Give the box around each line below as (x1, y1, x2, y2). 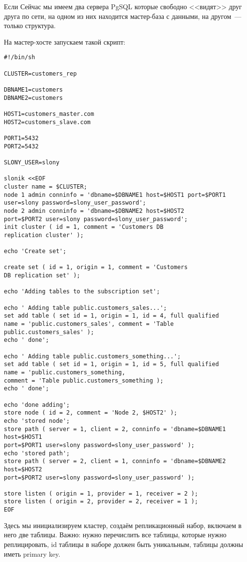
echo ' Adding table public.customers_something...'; (4, 353, 181, 360)
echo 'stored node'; (4, 417, 70, 424)
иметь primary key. (4, 548, 61, 559)
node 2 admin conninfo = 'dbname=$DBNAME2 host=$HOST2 (4, 207, 185, 214)
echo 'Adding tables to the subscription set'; (4, 288, 160, 295)
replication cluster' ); (4, 231, 84, 239)
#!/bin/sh (4, 54, 35, 61)
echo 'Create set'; (4, 248, 66, 255)
